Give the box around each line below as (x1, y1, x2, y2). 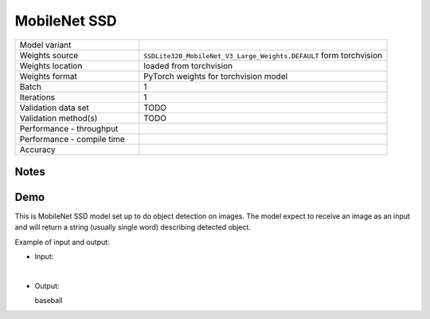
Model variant (19, 39, 72, 50)
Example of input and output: (14, 237, 111, 246)
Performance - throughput (19, 123, 119, 134)
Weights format (19, 70, 77, 81)
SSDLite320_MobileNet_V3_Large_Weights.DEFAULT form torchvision (143, 49, 382, 61)
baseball (34, 296, 63, 305)
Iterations (19, 92, 56, 103)
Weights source (19, 49, 79, 61)
